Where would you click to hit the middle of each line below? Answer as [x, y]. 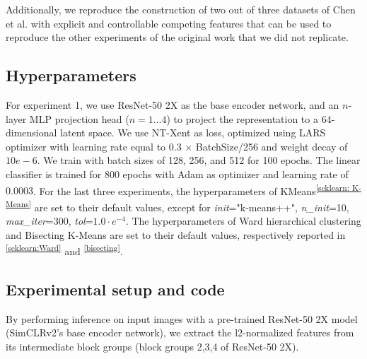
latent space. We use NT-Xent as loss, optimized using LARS [193, 133]
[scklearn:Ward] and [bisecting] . [64, 250]
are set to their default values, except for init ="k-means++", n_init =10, [192, 207]
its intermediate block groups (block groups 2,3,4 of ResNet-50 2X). [152, 346]
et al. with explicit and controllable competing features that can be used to [169, 23]
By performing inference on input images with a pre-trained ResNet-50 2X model [182, 318]
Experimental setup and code [115, 289]
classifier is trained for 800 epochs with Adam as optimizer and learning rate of [177, 173]
